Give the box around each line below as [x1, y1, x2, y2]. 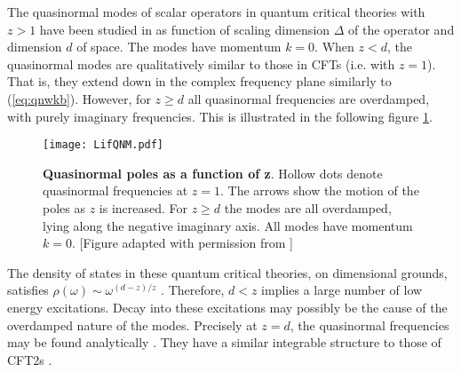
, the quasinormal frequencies [290, 315, 449, 334]
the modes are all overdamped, [224, 199, 392, 217]
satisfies [7, 281, 49, 299]
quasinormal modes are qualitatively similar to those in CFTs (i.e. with [7, 54, 395, 73]
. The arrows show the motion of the [220, 181, 419, 200]
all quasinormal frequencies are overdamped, [187, 89, 430, 107]
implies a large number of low [261, 281, 423, 299]
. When [314, 37, 354, 56]
